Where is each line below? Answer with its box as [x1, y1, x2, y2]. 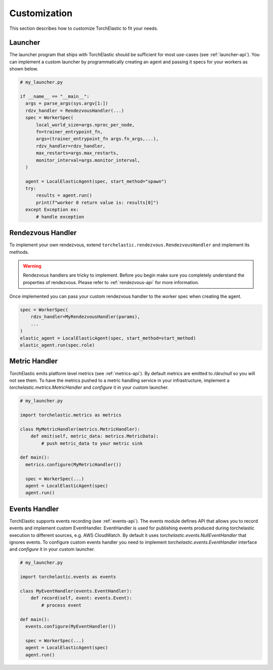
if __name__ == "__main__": [20, 94, 89, 99]
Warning [23, 263, 41, 269]
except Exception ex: [25, 207, 79, 212]
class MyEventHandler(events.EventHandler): [20, 588, 132, 594]
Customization [9, 8, 73, 19]
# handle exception [36, 214, 84, 219]
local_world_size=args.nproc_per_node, [36, 122, 135, 127]
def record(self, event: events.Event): [30, 595, 132, 601]
